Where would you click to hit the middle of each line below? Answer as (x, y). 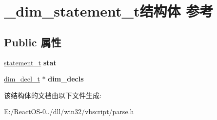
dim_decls (66, 79)
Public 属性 (33, 42)
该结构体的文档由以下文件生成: (53, 95)
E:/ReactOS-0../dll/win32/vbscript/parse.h (69, 111)
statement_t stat (30, 62)
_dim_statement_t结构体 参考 (109, 11)
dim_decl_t (22, 79)
